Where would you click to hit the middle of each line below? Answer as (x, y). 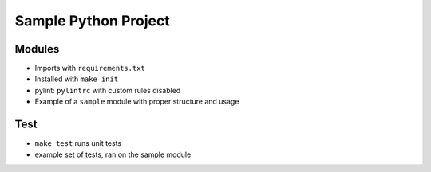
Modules (37, 49)
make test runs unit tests (78, 143)
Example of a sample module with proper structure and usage (137, 102)
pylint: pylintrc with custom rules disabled (108, 90)
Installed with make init (77, 79)
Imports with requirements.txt (90, 68)
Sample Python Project (93, 21)
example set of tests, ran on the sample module (113, 154)
